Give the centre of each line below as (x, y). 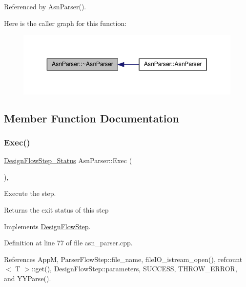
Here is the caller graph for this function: (65, 23)
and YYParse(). (28, 278)
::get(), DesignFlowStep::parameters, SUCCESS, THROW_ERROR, (134, 269)
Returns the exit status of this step (56, 209)
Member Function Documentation (92, 118)
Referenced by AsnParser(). (45, 6)
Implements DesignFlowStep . (47, 226)
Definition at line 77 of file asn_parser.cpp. (68, 243)
